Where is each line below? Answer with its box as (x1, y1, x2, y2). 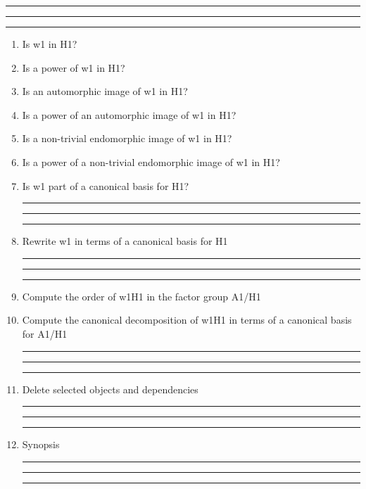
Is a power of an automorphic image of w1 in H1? (22, 107, 236, 122)
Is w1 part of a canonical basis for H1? (22, 178, 189, 193)
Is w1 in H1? (22, 37, 77, 51)
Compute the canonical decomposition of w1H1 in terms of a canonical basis (22, 312, 352, 327)
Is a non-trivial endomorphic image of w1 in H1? (22, 131, 232, 146)
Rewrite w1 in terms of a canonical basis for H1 (22, 234, 228, 248)
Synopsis (22, 437, 60, 452)
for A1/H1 (22, 326, 68, 341)
